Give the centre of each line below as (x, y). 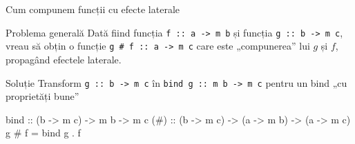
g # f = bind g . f (43, 133)
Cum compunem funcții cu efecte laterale (93, 9)
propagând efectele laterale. (64, 59)
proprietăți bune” (42, 96)
